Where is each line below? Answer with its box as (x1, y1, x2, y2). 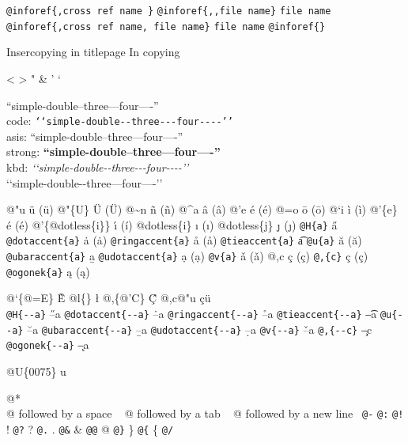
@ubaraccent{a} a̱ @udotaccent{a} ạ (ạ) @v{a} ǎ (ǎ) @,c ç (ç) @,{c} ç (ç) (6, 248, 368, 264)
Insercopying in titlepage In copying (6, 44, 180, 60)
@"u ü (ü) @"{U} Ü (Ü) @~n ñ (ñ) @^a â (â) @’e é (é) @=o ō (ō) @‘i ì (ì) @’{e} (6, 201, 398, 218)
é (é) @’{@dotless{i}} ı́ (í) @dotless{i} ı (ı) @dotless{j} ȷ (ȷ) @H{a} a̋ (6, 216, 338, 233)
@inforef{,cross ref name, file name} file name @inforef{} (6, 21, 326, 32)
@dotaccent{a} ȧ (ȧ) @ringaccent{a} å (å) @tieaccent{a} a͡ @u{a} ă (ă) (6, 232, 362, 248)
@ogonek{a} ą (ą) (6, 263, 90, 279)
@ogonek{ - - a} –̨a (6, 336, 89, 353)
